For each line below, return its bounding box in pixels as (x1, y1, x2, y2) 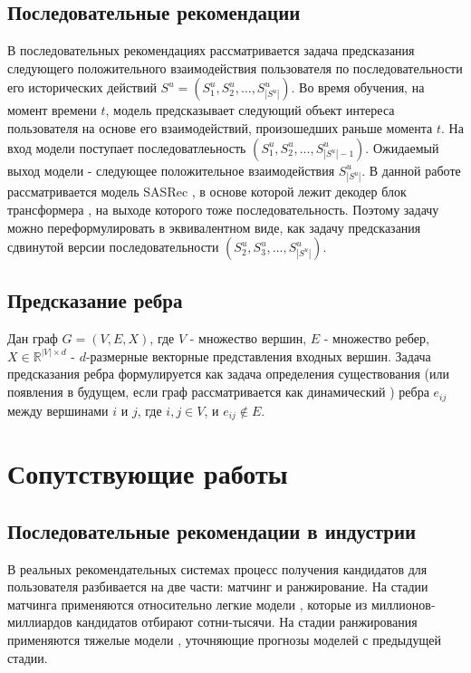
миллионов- (371, 594, 436, 613)
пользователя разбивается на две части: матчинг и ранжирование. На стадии (7, 577, 428, 596)
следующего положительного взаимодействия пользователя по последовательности (7, 58, 463, 77)
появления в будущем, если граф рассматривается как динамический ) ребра (7, 382, 429, 401)
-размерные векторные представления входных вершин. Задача (85, 346, 431, 365)
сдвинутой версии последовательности (7, 237, 219, 256)
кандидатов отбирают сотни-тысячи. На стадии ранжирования (76, 612, 418, 631)
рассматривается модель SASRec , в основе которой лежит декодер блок (7, 182, 407, 201)
